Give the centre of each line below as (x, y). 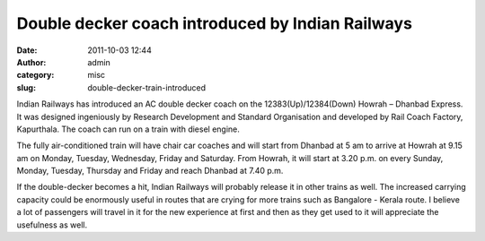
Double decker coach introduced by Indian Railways (215, 23)
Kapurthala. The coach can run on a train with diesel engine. (128, 129)
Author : (31, 62)
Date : (27, 50)
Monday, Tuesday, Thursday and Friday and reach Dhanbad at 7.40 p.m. (150, 171)
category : (35, 75)
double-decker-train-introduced (147, 87)
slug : (26, 87)
